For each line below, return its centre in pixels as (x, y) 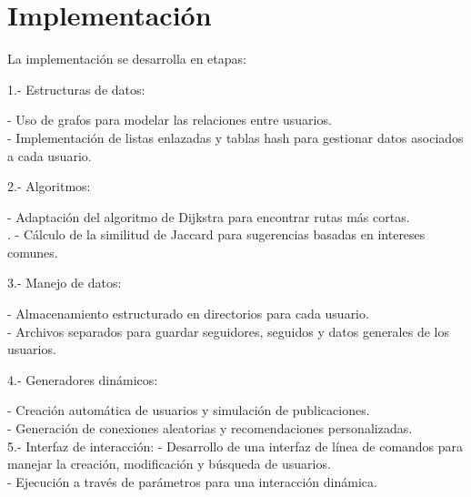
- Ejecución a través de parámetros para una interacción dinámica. (192, 481)
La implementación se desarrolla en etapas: (127, 59)
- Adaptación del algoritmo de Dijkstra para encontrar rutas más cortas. (209, 216)
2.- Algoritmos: (49, 186)
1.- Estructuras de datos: (76, 89)
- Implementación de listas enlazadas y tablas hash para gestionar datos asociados (235, 137)
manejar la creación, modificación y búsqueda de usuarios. (169, 464)
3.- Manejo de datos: (65, 283)
